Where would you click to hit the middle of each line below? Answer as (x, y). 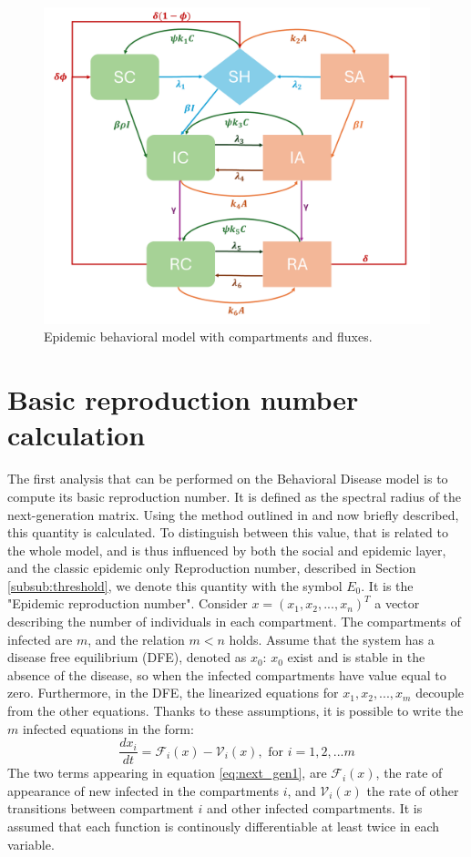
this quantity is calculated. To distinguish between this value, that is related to (228, 532)
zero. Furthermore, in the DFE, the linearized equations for (173, 693)
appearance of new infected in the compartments (143, 790)
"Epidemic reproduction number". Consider (128, 603)
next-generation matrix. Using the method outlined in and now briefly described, (233, 514)
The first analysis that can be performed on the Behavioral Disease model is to (228, 479)
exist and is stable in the (356, 657)
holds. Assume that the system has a (332, 639)
